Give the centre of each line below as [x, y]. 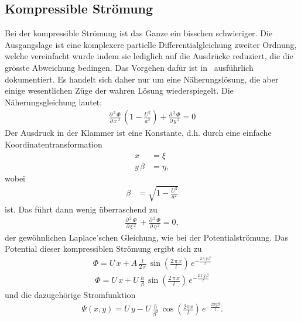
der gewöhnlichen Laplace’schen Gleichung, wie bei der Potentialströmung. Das [147, 237]
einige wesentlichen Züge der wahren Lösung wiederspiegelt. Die [119, 90]
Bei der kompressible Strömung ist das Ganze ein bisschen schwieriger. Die [138, 33]
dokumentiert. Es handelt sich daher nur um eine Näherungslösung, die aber [142, 79]
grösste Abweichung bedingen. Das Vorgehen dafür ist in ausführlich [129, 67]
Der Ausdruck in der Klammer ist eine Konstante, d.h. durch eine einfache [138, 133]
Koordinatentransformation [54, 144]
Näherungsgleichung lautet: [54, 102]
